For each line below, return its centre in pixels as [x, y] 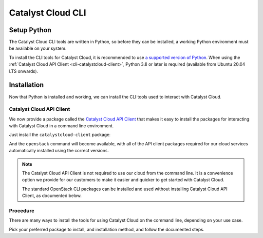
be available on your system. [38, 48]
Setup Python [30, 30]
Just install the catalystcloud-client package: [60, 135]
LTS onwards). [24, 71]
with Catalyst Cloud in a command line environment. [61, 126]
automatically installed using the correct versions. [59, 151]
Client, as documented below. [52, 196]
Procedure [22, 211]
